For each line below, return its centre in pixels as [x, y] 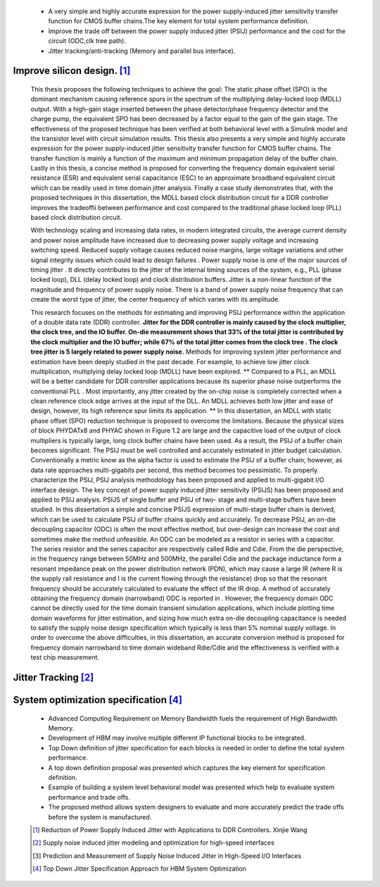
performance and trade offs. [89, 797]
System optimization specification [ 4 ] [98, 700]
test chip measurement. [65, 657]
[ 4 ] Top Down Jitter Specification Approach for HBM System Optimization [139, 869]
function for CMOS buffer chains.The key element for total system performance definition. [179, 21]
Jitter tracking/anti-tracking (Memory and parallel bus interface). [142, 51]
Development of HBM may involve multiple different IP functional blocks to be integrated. [177, 738]
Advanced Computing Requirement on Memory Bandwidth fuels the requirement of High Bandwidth [193, 718]
